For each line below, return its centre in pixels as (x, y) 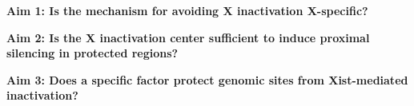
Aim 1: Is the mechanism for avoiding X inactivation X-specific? (187, 10)
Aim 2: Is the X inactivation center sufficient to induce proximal (188, 37)
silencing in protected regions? (92, 53)
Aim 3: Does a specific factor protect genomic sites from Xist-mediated (207, 79)
